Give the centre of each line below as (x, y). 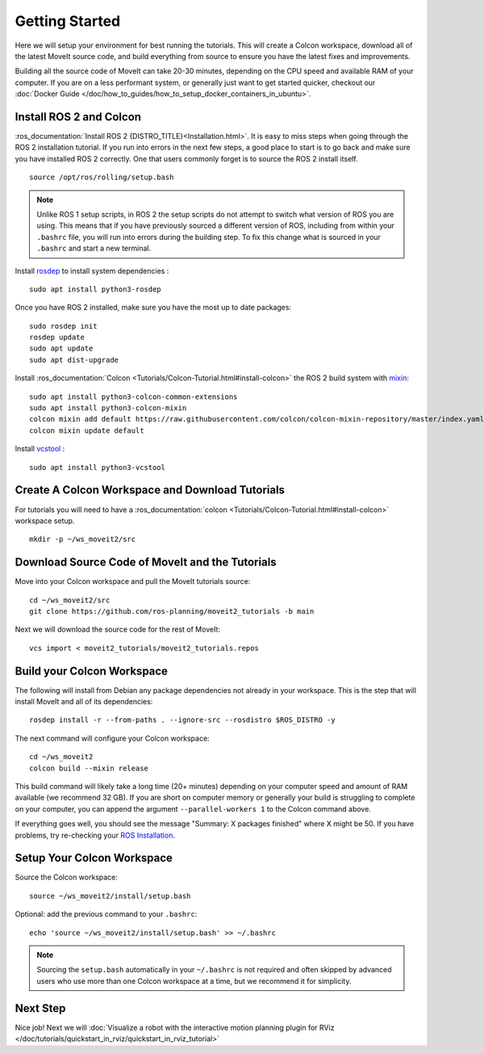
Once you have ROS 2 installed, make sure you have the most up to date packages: (153, 308)
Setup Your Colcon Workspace (94, 858)
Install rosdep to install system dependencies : (92, 271)
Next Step (40, 1008)
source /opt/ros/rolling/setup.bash (102, 177)
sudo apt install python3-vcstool (97, 467)
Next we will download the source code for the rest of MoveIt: (118, 629)
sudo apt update (61, 349)
